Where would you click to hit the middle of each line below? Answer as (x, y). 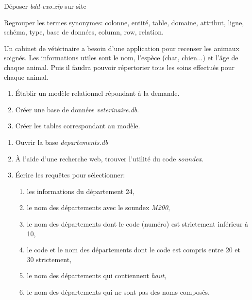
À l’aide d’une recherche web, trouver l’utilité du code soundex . (109, 158)
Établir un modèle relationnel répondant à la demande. (97, 93)
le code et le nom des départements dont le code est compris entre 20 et (134, 250)
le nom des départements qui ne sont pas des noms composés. (118, 291)
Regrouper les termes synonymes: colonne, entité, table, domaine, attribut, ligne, (124, 22)
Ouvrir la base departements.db (62, 142)
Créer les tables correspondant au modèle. (78, 126)
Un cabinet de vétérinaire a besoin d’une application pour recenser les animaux (122, 48)
